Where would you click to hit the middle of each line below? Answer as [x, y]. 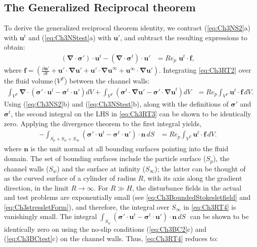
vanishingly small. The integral [50, 216]
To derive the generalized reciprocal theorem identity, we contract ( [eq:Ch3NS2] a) [127, 28]
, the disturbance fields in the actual [187, 187]
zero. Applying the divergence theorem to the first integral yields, [103, 123]
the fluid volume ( [31, 81]
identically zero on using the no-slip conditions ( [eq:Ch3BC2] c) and [105, 229]
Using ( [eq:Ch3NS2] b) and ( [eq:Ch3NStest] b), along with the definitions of [116, 104]
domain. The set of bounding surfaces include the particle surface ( [105, 158]
